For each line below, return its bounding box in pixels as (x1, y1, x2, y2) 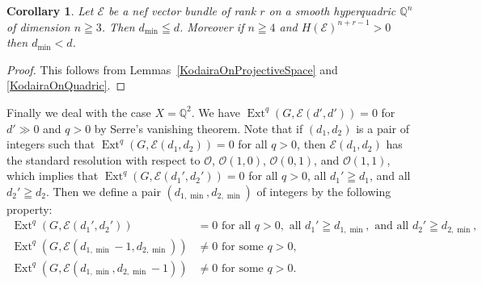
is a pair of (356, 119, 410, 136)
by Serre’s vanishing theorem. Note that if (94, 119, 303, 136)
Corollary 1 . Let (6, 2, 94, 19)
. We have (191, 103, 240, 120)
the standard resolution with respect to (6, 151, 201, 168)
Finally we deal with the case (6, 103, 151, 120)
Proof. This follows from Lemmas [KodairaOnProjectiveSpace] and (6, 61, 338, 77)
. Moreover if (179, 18, 244, 35)
